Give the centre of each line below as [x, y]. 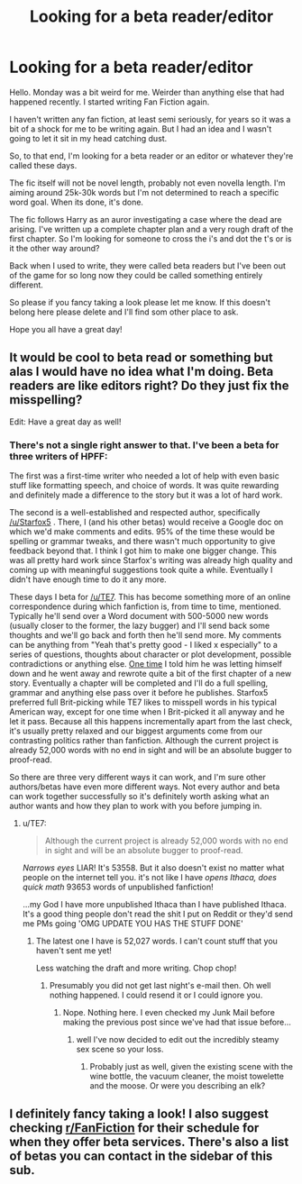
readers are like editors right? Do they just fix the [149, 386]
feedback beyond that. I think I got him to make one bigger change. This [143, 551]
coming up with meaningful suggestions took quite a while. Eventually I [141, 570]
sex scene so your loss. [120, 1049]
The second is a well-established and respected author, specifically [135, 513]
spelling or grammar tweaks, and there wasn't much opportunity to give [142, 542]
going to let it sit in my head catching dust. [88, 138]
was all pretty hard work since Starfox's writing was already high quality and [151, 560]
